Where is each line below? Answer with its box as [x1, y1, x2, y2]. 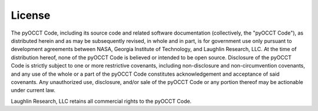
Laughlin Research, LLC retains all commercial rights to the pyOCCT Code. [11, 97, 192, 105]
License [11, 9, 51, 22]
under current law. [11, 87, 55, 94]
